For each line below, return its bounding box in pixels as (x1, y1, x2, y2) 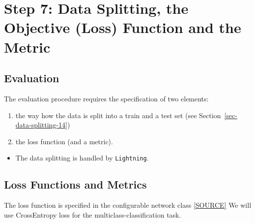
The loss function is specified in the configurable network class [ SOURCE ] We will (4, 200, 252, 210)
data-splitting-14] (15, 120, 67, 130)
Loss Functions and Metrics (4, 177, 147, 192)
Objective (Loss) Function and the (4, 17, 241, 37)
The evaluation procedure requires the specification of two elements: (4, 93, 209, 103)
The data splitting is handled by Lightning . (15, 153, 149, 163)
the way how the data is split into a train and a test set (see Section (15, 110, 221, 120)
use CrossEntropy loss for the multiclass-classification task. (4, 209, 181, 220)
